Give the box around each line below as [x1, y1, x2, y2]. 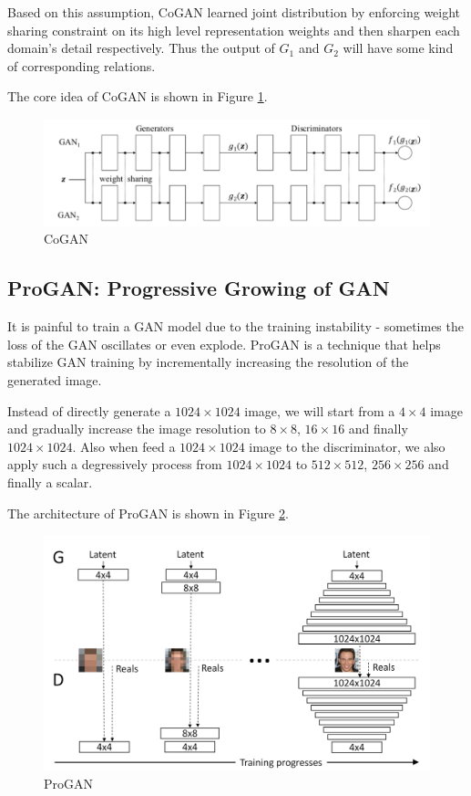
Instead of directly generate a [7, 401, 171, 420]
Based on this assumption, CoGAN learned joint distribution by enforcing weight [7, 3, 461, 21]
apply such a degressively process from [7, 455, 222, 474]
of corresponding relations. [7, 56, 156, 75]
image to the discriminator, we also [249, 436, 445, 456]
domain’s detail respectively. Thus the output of [7, 38, 275, 58]
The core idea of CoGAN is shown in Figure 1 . [7, 87, 268, 106]
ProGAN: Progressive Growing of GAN [7, 274, 390, 302]
